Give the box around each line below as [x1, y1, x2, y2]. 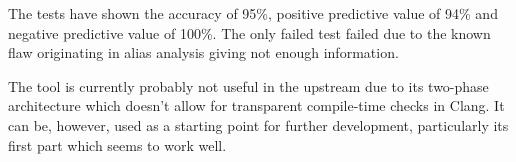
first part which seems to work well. [8, 134, 227, 155]
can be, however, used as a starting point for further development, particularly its [8, 114, 509, 135]
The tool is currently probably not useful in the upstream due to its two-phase [8, 75, 489, 96]
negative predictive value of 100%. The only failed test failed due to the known [8, 22, 491, 43]
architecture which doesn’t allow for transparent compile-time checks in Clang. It [8, 95, 505, 116]
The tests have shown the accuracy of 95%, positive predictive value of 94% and [8, 3, 498, 23]
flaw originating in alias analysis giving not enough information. [8, 42, 399, 63]
